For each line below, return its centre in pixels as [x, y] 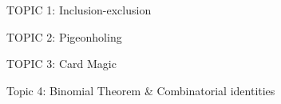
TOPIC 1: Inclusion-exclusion [79, 10]
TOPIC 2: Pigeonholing [64, 36]
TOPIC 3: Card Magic [61, 64]
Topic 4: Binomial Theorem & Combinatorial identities [141, 90]
